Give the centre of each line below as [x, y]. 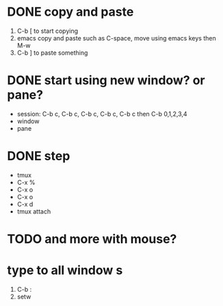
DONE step [39, 156]
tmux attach [34, 211]
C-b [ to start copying [48, 31]
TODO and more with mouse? [92, 239]
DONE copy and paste [70, 12]
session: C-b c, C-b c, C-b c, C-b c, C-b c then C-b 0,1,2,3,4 [102, 114]
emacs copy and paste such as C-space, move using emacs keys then [117, 38]
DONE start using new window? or [106, 80]
